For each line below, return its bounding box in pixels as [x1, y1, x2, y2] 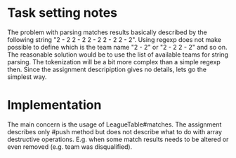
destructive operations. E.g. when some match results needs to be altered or [7, 135, 229, 143]
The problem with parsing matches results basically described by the [7, 28, 207, 36]
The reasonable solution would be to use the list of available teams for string [7, 50, 228, 59]
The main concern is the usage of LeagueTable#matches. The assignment [7, 120, 222, 129]
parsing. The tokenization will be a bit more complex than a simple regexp [7, 57, 221, 66]
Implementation [7, 97, 102, 113]
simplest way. [7, 72, 47, 81]
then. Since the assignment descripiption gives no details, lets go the [7, 65, 207, 73]
